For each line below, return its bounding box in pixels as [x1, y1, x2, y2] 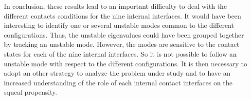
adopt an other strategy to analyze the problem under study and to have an [4, 68, 231, 78]
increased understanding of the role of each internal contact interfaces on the [4, 77, 233, 87]
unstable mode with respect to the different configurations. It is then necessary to [4, 58, 247, 68]
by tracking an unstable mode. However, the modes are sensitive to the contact [4, 39, 240, 49]
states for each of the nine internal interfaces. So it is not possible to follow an [4, 48, 237, 59]
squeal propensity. [4, 87, 57, 97]
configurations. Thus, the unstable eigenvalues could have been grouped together [4, 29, 244, 40]
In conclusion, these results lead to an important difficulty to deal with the [4, 1, 227, 11]
